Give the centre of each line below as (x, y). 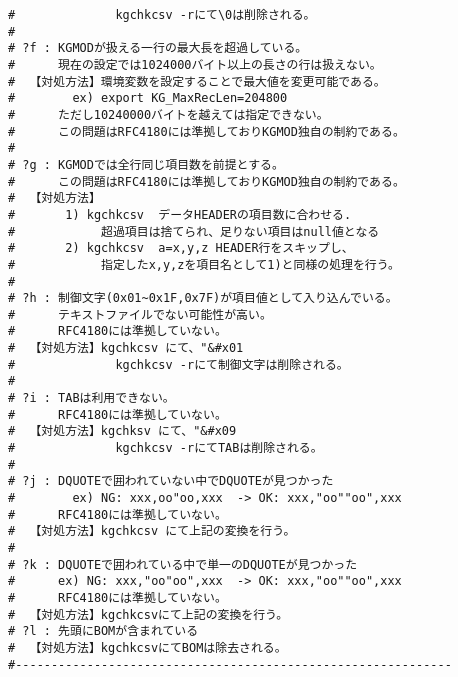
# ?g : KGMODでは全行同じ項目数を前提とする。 (146, 164)
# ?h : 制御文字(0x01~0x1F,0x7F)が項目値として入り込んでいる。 (203, 298)
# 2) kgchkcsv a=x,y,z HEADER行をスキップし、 (181, 248)
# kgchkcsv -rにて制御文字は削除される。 (178, 364)
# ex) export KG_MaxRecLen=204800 (148, 98)
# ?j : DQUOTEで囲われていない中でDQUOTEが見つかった (171, 481)
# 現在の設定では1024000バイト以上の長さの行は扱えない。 (195, 64)
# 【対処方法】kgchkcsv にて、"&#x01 (126, 348)
